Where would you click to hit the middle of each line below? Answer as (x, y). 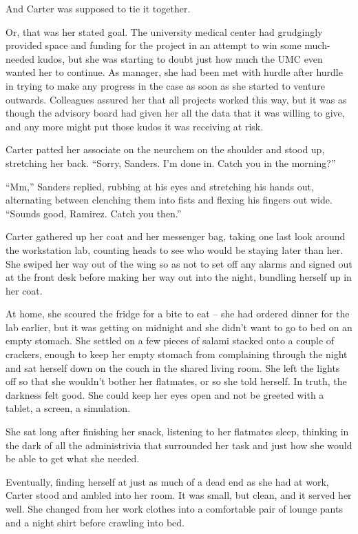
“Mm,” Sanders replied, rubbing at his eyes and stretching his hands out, (160, 186)
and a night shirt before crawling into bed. (95, 522)
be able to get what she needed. (73, 458)
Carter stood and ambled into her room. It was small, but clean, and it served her (179, 495)
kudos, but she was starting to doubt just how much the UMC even (180, 58)
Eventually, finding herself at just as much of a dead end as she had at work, (167, 481)
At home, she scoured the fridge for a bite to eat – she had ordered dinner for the (178, 314)
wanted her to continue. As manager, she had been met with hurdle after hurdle (174, 72)
